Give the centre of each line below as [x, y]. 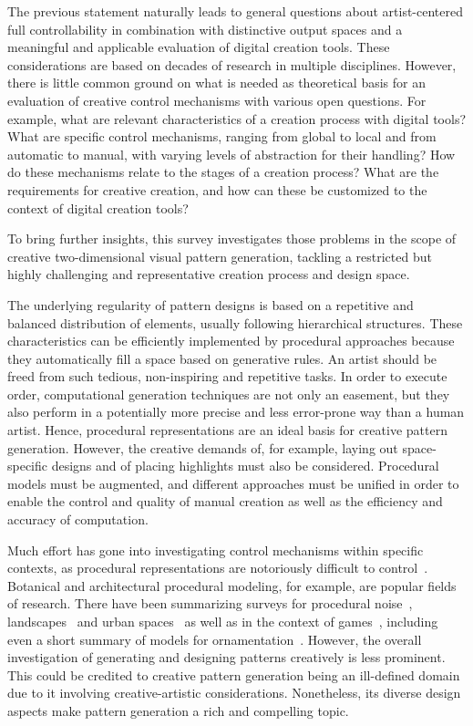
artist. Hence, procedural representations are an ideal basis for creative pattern [227, 430]
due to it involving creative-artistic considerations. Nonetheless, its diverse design [234, 693]
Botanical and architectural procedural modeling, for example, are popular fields [232, 585]
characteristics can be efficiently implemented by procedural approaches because [231, 341]
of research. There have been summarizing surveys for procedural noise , [210, 603]
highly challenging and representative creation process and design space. [209, 274]
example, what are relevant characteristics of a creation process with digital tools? [237, 118]
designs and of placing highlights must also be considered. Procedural [245, 466]
